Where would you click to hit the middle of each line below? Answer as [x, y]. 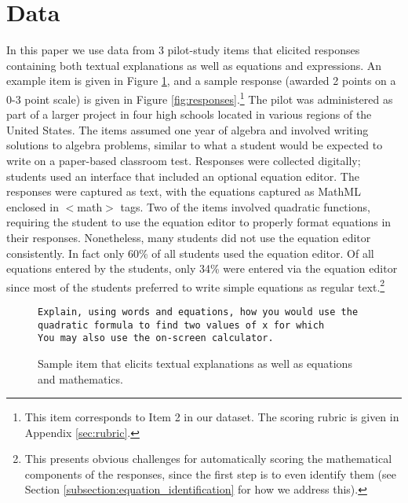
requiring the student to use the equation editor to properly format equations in [199, 222]
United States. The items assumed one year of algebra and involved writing [188, 129]
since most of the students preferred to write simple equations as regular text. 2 [196, 285]
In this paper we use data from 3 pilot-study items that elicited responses [183, 50]
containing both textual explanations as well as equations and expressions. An [194, 65]
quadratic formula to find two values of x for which [181, 325]
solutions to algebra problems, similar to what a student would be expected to [195, 145]
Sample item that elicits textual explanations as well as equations [195, 363]
